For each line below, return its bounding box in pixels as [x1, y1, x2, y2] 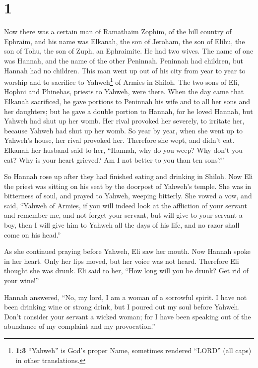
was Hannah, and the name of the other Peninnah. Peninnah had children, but [4, 55, 244, 65]
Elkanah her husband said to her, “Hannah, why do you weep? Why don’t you [4, 144, 243, 155]
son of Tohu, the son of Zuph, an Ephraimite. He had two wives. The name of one [4, 46, 254, 56]
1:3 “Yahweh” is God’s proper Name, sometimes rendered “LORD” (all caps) [15, 345, 252, 355]
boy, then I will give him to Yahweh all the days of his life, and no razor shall [4, 220, 240, 230]
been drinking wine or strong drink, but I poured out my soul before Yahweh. [4, 302, 240, 312]
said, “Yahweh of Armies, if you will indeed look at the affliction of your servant [4, 200, 247, 210]
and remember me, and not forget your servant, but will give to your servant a [4, 210, 243, 220]
